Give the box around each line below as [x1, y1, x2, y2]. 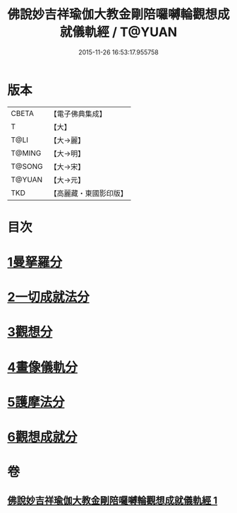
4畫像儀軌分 [7, 359, 78, 375]
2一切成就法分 [7, 289, 90, 305]
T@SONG [11, 161, 44, 171]
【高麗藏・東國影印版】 [49, 188, 128, 198]
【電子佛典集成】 [49, 109, 107, 119]
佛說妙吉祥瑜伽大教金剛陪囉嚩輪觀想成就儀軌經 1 [7, 494, 218, 506]
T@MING [11, 148, 42, 158]
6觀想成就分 [7, 429, 78, 445]
